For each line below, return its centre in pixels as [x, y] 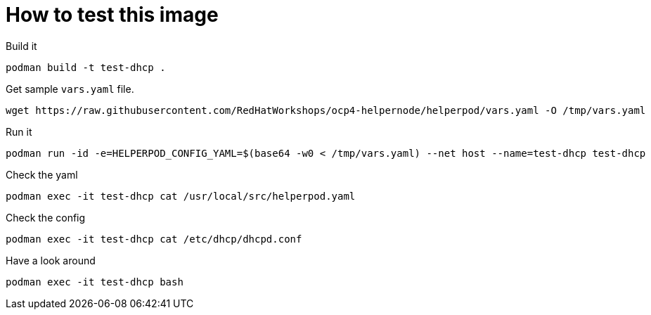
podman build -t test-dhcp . [86, 67]
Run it [19, 131]
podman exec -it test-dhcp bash [95, 282]
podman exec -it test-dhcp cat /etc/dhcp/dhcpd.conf [154, 239]
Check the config [46, 217]
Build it [21, 46]
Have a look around [51, 260]
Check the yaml [42, 174]
